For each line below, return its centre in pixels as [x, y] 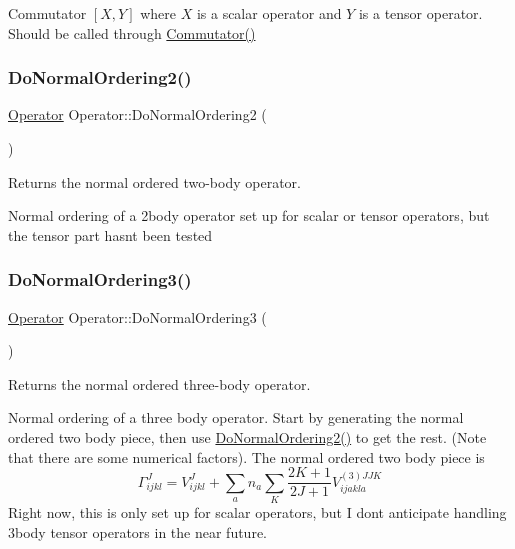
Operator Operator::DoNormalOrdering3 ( [137, 316]
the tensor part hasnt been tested [110, 234]
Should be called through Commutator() [132, 32]
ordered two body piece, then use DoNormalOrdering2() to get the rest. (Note [247, 436]
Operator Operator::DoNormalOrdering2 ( [137, 114]
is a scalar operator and [269, 13]
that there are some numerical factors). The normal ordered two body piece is [246, 456]
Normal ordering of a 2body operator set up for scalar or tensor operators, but [249, 215]
